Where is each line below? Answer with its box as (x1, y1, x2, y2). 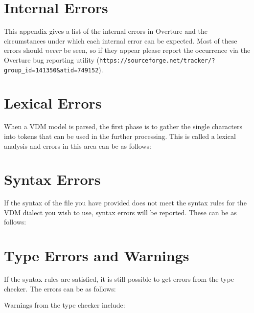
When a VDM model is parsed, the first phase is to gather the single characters (4, 121, 243, 132)
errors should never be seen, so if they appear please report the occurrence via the (4, 45, 251, 55)
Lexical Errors (4, 93, 102, 113)
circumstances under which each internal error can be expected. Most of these (4, 35, 237, 45)
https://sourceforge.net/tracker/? (99, 57, 215, 64)
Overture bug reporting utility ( (4, 54, 100, 65)
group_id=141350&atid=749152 (4, 67, 99, 74)
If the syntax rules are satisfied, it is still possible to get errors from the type (4, 274, 234, 284)
